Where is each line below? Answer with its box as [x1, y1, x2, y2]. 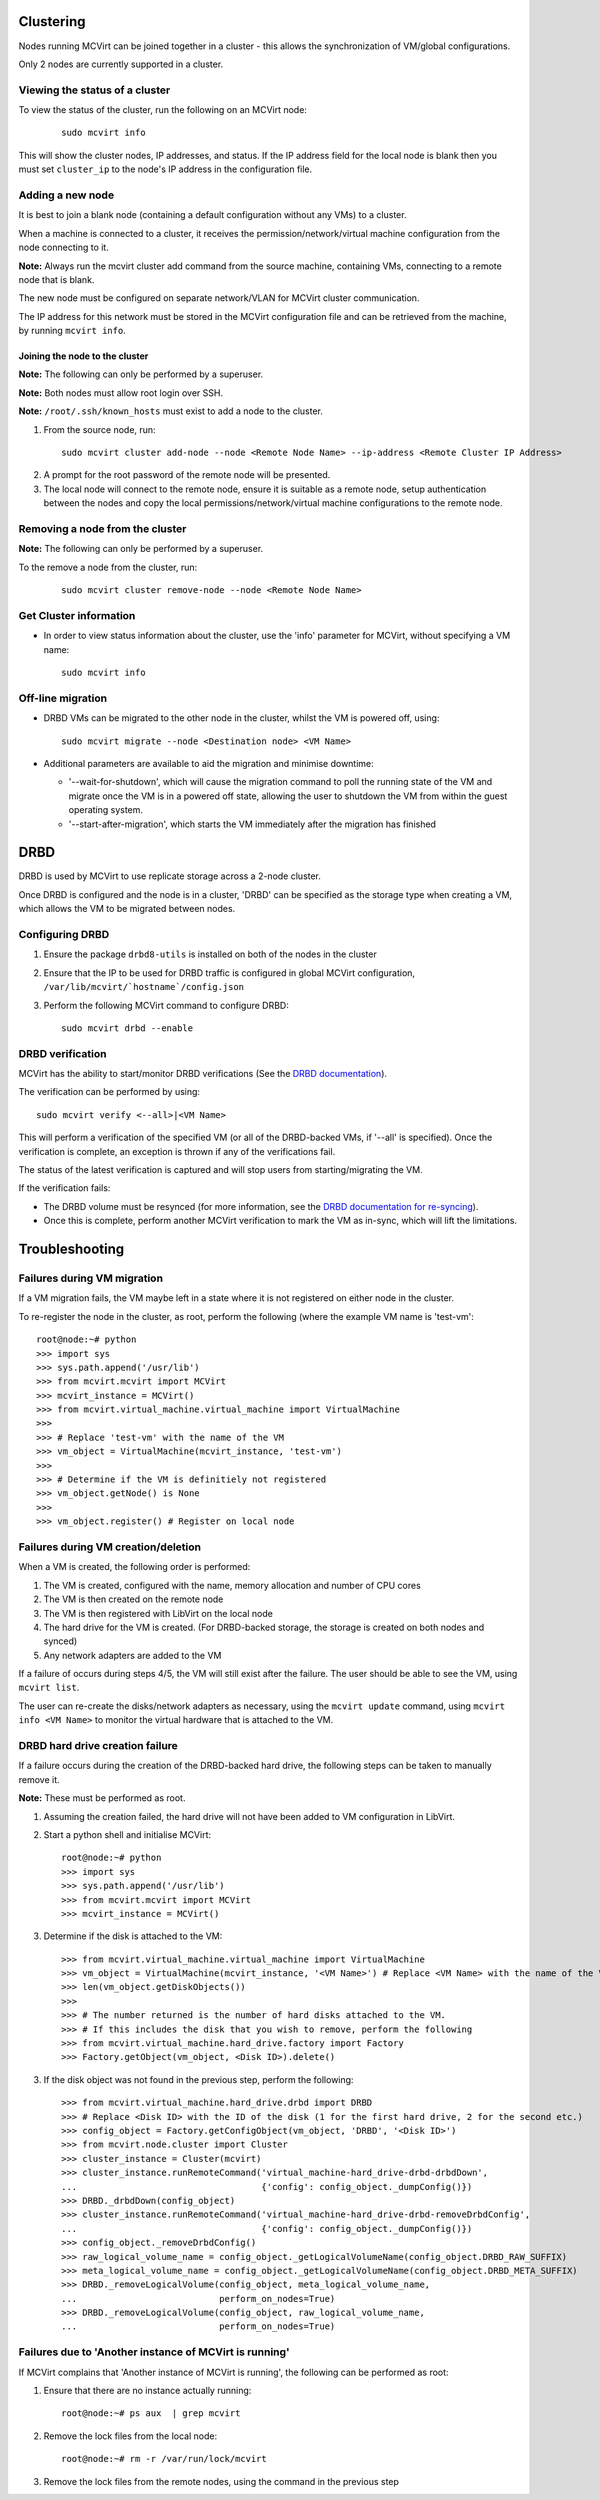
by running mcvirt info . [18, 325, 127, 337]
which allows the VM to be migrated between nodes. [18, 903, 236, 915]
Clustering [18, 13, 86, 30]
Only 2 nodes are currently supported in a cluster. [18, 58, 224, 70]
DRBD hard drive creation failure [18, 1739, 179, 1753]
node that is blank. [18, 273, 95, 285]
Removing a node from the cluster [18, 521, 187, 535]
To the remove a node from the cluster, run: [18, 561, 198, 573]
